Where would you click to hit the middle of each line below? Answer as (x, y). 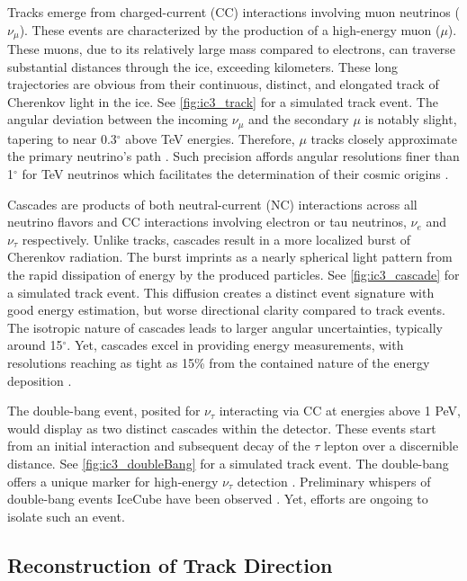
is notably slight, (411, 119)
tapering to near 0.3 (62, 138)
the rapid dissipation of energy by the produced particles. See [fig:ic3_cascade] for (233, 275)
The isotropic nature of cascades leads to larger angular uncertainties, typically (225, 327)
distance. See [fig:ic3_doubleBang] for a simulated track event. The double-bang (228, 463)
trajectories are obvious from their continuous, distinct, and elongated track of (223, 84)
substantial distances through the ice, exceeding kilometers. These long (203, 66)
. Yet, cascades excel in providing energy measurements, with (235, 345)
